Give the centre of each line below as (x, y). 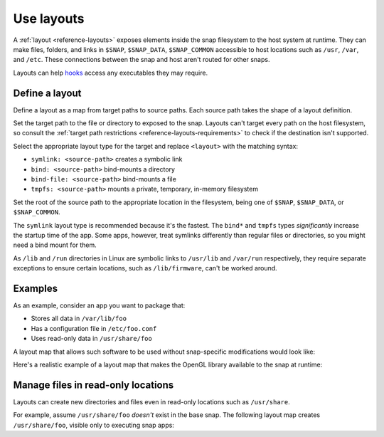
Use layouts (49, 19)
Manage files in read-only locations (94, 385)
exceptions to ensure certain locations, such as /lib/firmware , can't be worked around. (145, 268)
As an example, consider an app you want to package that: (99, 305)
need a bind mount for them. (55, 245)
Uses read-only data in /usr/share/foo (91, 339)
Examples (36, 288)
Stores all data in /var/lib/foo (79, 318)
